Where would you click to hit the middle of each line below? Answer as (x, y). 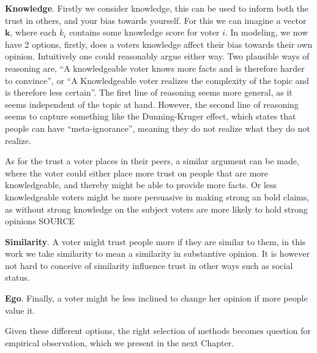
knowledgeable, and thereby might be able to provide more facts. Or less (141, 185)
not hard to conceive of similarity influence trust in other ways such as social (149, 265)
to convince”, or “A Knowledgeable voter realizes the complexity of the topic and (157, 80)
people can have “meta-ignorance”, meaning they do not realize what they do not (158, 128)
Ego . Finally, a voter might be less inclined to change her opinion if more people (156, 298)
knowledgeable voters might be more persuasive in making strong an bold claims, (157, 196)
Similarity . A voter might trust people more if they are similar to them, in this (155, 241)
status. (17, 277)
